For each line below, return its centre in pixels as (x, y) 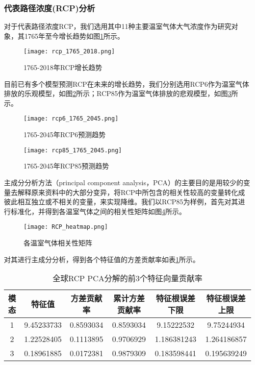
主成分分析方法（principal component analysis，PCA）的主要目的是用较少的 (124, 182)
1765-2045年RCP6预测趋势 (65, 134)
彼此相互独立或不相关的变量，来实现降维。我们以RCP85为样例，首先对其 (121, 202)
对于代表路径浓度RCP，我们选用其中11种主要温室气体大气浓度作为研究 (118, 26)
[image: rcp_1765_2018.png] (69, 52)
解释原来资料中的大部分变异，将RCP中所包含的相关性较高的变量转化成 (131, 192)
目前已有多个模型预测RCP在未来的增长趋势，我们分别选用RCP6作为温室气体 (127, 84)
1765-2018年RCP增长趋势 (63, 67)
